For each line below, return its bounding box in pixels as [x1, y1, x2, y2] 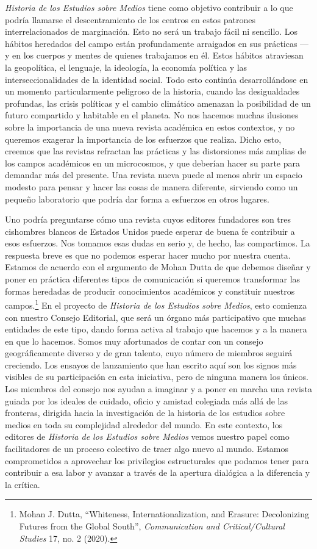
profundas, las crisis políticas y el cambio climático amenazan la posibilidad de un [5, 96, 311, 109]
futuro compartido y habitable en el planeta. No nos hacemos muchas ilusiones [5, 109, 299, 121]
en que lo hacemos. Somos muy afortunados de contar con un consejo [5, 334, 263, 347]
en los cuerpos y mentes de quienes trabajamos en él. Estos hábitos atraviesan [12, 49, 304, 62]
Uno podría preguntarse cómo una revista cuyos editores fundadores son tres [5, 213, 291, 226]
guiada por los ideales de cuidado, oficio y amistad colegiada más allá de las [5, 394, 288, 407]
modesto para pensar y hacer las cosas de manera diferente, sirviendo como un [5, 180, 298, 193]
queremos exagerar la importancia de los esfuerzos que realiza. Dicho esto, [5, 132, 282, 145]
